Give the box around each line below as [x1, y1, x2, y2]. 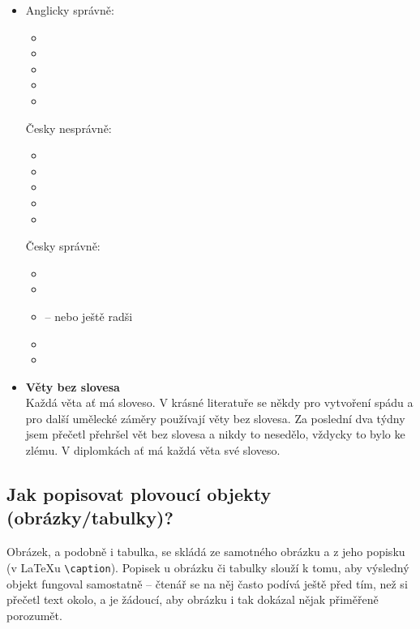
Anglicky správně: [25, 2, 114, 18]
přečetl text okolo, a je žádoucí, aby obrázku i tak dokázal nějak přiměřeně [6, 591, 379, 608]
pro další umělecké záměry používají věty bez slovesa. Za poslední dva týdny [25, 409, 405, 426]
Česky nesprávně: [25, 119, 112, 136]
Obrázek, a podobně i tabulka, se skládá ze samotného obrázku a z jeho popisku [6, 543, 405, 560]
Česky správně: [25, 237, 101, 255]
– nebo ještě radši [45, 307, 133, 324]
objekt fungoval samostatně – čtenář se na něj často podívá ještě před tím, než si [6, 575, 408, 592]
